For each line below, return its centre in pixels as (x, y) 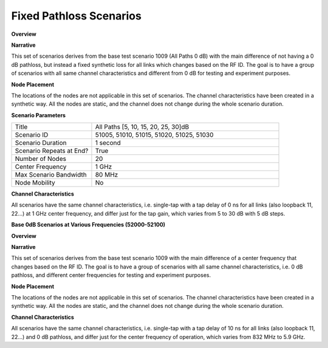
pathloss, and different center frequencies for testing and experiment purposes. (111, 275)
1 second (108, 143)
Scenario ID (32, 135)
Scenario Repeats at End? (52, 151)
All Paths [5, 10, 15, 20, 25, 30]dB (142, 127)
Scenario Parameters (39, 115)
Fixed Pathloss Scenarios (77, 16)
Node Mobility (35, 183)
